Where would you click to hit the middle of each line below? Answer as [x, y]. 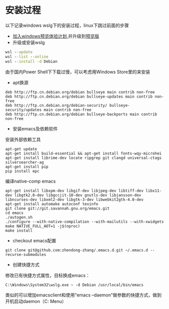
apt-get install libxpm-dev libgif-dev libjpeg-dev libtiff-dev [74, 191]
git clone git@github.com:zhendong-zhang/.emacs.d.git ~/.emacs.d [77, 250]
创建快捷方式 [26, 264]
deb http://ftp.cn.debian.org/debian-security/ [56, 105]
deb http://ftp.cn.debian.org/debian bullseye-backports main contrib [81, 114]
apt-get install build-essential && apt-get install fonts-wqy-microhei [83, 153]
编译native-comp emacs [31, 181]
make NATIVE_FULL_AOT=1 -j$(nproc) [43, 226]
